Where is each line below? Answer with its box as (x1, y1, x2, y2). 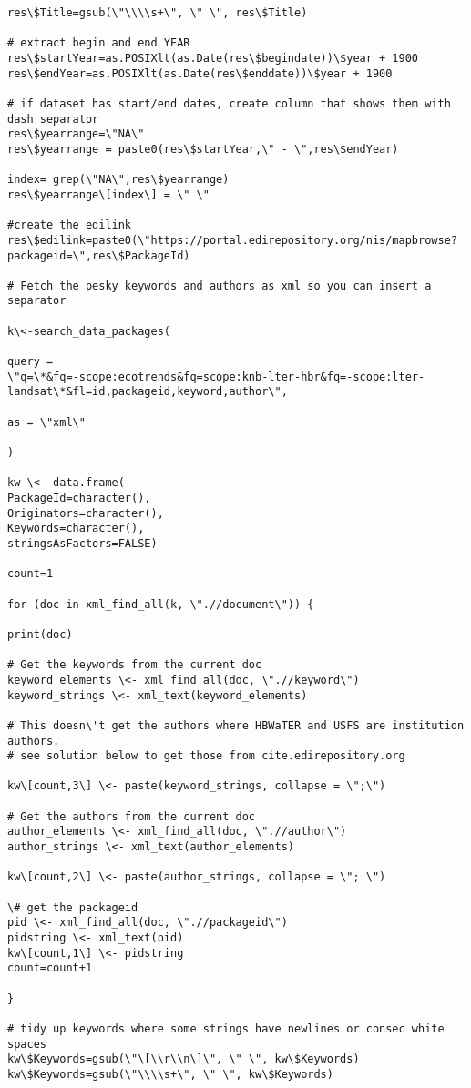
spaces (7, 1037, 46, 1051)
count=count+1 (7, 961, 93, 975)
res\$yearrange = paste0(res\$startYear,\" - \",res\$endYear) (7, 142, 399, 156)
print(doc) (7, 627, 73, 641)
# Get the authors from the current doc (7, 809, 256, 823)
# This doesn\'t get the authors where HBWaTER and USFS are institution (7, 718, 465, 732)
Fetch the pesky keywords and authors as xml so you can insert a (20, 279, 432, 292)
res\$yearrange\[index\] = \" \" (7, 188, 210, 201)
